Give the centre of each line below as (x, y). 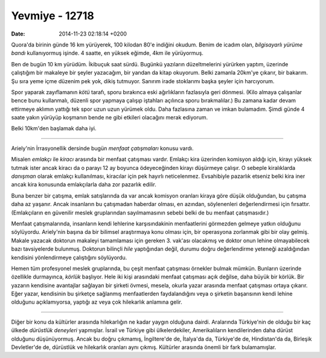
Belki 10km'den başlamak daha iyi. (54, 128)
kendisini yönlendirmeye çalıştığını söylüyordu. (69, 257)
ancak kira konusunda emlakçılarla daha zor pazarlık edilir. (84, 184)
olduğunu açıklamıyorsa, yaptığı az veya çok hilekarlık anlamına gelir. (97, 302)
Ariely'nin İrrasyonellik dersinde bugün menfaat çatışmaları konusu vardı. (102, 148)
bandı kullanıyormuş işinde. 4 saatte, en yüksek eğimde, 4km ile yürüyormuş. (107, 53)
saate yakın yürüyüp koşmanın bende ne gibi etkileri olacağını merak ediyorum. (110, 118)
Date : (18, 34)
